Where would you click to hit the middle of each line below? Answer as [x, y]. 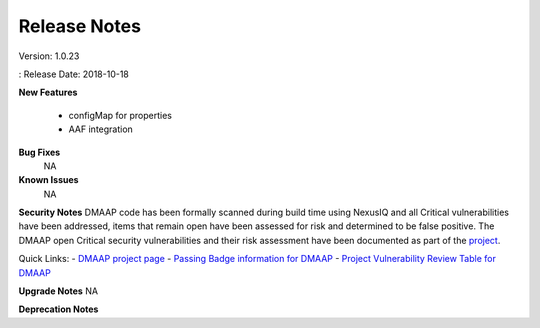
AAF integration [101, 129]
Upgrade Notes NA [58, 291]
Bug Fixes [39, 152]
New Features [48, 92]
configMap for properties [120, 115]
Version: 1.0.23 [49, 56]
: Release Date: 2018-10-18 [74, 74]
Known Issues [48, 180]
